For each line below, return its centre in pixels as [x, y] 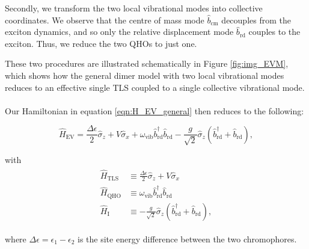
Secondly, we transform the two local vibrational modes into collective [134, 8]
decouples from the [256, 20]
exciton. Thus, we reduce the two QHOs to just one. [101, 43]
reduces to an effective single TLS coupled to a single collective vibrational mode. [155, 87]
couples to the [274, 32]
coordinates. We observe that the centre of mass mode [105, 20]
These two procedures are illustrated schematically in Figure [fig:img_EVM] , [147, 63]
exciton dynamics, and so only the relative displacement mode [119, 32]
